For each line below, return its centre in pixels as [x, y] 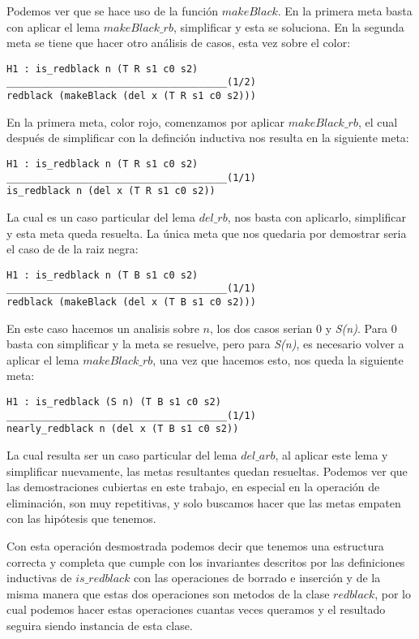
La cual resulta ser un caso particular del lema [122, 455]
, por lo [393, 593]
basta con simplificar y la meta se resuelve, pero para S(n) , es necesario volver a [205, 344]
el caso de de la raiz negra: [73, 249]
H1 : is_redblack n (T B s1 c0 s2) [103, 275]
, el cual [378, 121]
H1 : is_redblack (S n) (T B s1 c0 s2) [114, 402]
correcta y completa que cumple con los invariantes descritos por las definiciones [206, 561]
